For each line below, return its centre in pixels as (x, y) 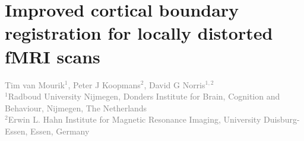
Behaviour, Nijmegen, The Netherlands (76, 108)
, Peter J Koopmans (104, 84)
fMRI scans (53, 56)
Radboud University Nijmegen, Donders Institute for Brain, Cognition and (144, 96)
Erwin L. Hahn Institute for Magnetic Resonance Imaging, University (134, 119)
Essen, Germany (60, 131)
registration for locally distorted (139, 33)
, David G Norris (175, 84)
